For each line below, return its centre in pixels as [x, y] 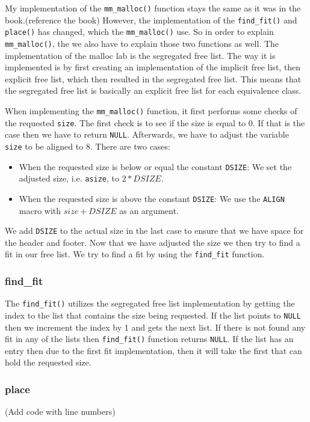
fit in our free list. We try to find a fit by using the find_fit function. [135, 254]
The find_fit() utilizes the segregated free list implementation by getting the [150, 303]
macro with [40, 210]
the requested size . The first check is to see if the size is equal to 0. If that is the [155, 122]
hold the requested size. [48, 362]
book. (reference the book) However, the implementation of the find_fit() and [151, 20]
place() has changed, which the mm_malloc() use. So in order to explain [139, 32]
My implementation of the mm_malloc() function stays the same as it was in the [153, 8]
